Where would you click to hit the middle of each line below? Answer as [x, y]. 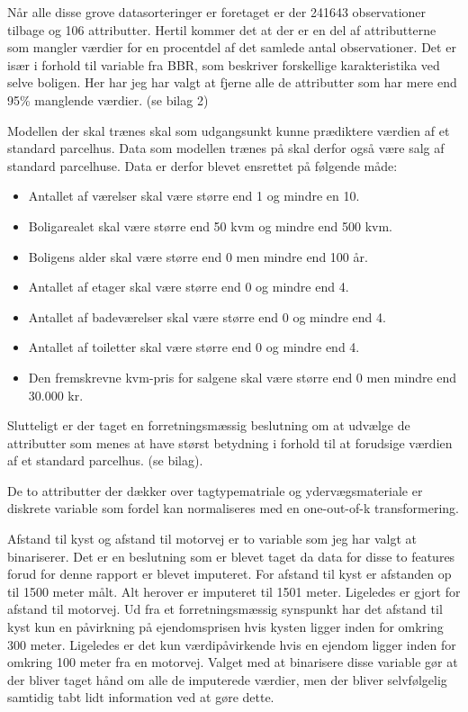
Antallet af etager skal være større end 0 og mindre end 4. [189, 287]
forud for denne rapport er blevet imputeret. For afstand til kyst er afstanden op [229, 574]
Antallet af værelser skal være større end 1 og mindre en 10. [194, 196]
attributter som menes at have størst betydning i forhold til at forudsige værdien [230, 442]
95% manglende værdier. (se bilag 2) [108, 99]
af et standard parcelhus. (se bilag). [105, 460]
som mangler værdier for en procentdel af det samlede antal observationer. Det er [232, 47]
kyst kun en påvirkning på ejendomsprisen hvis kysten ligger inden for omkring [225, 627]
